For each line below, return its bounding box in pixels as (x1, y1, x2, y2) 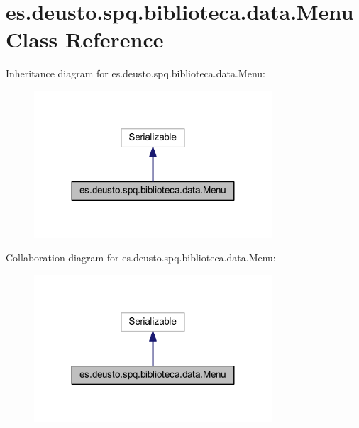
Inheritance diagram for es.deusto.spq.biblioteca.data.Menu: (6, 66, 265, 81)
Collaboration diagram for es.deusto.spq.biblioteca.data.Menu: (6, 250, 276, 265)
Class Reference (6, 25, 164, 54)
